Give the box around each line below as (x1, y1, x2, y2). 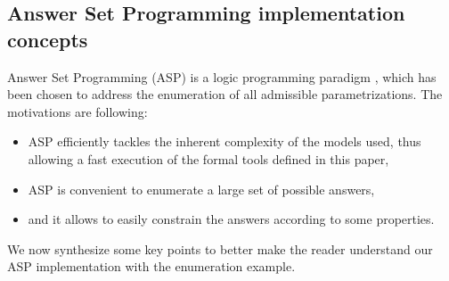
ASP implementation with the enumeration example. (7, 257, 296, 276)
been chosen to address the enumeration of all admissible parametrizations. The (7, 85, 443, 103)
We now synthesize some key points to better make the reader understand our (7, 239, 433, 258)
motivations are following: (7, 102, 148, 120)
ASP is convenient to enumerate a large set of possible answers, (28, 179, 375, 198)
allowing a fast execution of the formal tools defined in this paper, (28, 149, 389, 168)
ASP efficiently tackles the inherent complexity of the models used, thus (28, 132, 421, 151)
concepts (7, 25, 88, 53)
